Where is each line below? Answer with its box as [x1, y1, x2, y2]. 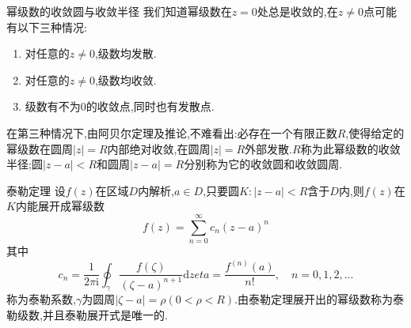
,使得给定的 [345, 124, 405, 141]
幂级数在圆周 [6, 140, 73, 156]
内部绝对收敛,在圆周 [107, 140, 211, 156]
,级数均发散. [94, 45, 157, 62]
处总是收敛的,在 [257, 3, 338, 19]
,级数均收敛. [94, 71, 157, 88]
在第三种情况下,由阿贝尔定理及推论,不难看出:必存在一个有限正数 [6, 124, 337, 141]
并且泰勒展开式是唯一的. [42, 306, 168, 322]
